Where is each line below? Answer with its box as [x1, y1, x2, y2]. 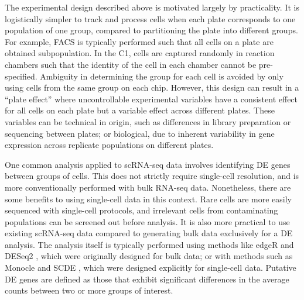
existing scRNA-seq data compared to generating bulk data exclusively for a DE [5, 227, 293, 239]
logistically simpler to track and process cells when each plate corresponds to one [5, 12, 296, 25]
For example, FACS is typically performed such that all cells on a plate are [5, 35, 274, 47]
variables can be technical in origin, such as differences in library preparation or [5, 115, 291, 127]
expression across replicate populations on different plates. [5, 139, 214, 151]
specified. [5, 70, 37, 82]
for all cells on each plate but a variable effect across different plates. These [5, 104, 275, 116]
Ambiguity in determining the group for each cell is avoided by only [40, 70, 283, 82]
